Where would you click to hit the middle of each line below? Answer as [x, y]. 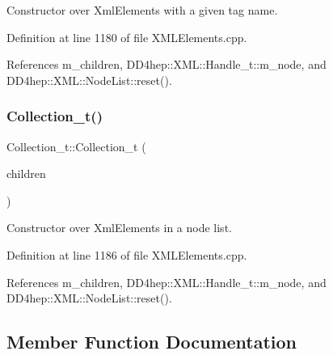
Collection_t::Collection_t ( [76, 146]
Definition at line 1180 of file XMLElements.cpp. [127, 37]
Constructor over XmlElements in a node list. [119, 228]
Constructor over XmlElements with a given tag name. [142, 10]
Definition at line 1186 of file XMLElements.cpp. [127, 254]
